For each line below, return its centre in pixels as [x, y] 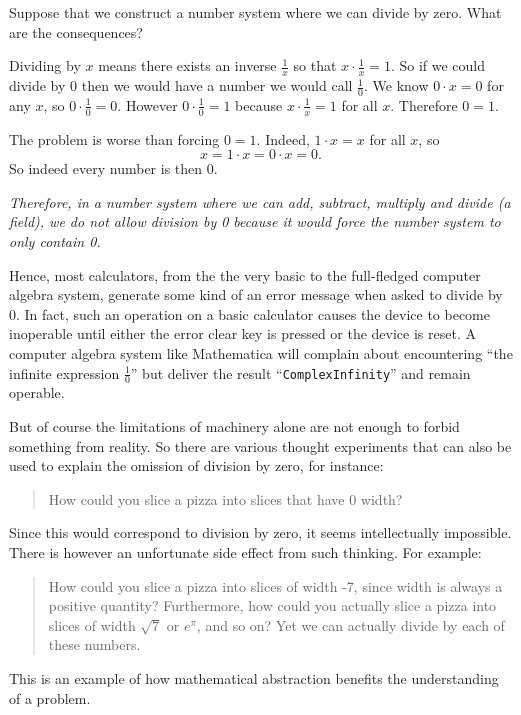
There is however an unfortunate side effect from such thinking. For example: [245, 552]
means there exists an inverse [187, 65]
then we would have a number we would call [217, 85]
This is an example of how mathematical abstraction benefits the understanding [254, 677]
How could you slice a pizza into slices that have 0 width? [225, 498]
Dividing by [45, 65]
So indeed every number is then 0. [113, 168]
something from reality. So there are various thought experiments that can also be [260, 445]
